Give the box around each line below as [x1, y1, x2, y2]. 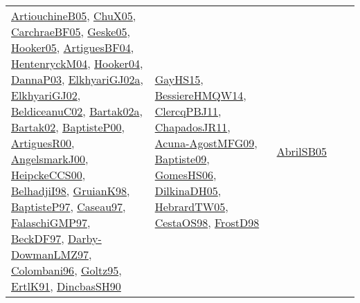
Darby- [68, 230, 102, 246]
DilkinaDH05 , [154, 183, 222, 199]
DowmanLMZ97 [11, 246, 89, 262]
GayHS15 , [154, 71, 204, 87]
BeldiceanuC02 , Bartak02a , [11, 103, 143, 119]
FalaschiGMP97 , [11, 214, 91, 230]
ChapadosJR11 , [154, 119, 231, 135]
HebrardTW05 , [154, 199, 228, 214]
